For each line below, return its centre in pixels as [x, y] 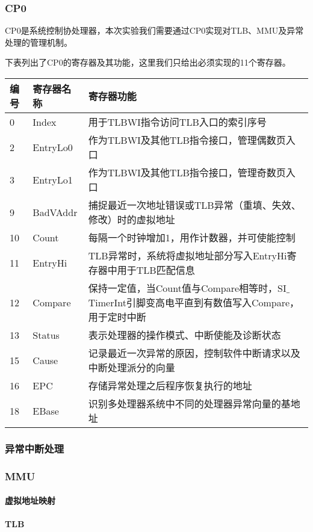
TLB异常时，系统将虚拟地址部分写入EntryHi [187, 255]
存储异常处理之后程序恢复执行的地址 [170, 385]
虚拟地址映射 [30, 500]
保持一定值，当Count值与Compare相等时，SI [187, 288]
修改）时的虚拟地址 [132, 219]
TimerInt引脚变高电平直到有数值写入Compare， [194, 302]
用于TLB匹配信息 [156, 270]
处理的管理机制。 [39, 42]
